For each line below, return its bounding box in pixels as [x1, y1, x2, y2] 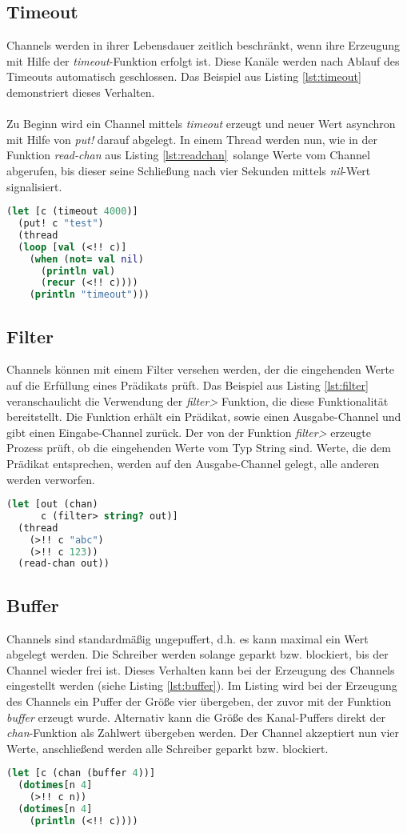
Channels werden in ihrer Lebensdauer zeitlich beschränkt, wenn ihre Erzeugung [6, 37, 401, 54]
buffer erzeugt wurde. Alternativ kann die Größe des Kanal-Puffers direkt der [6, 708, 385, 725]
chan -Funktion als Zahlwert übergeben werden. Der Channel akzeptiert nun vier [6, 724, 399, 741]
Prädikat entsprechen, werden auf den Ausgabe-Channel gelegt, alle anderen [6, 455, 380, 471]
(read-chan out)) [18, 558, 110, 570]
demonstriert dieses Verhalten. [6, 83, 155, 100]
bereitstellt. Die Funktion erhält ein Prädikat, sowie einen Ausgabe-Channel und [6, 408, 401, 425]
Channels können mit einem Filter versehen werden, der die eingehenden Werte [6, 361, 395, 378]
